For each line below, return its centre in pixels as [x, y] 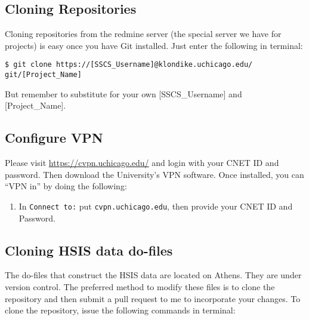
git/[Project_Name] [43, 75]
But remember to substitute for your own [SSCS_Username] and [123, 93]
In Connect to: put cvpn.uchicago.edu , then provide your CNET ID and [156, 206]
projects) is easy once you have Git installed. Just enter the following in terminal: [154, 45]
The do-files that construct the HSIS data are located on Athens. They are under [153, 275]
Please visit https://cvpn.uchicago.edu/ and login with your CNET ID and [142, 163]
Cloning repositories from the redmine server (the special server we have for [143, 34]
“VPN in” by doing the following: [66, 186]
